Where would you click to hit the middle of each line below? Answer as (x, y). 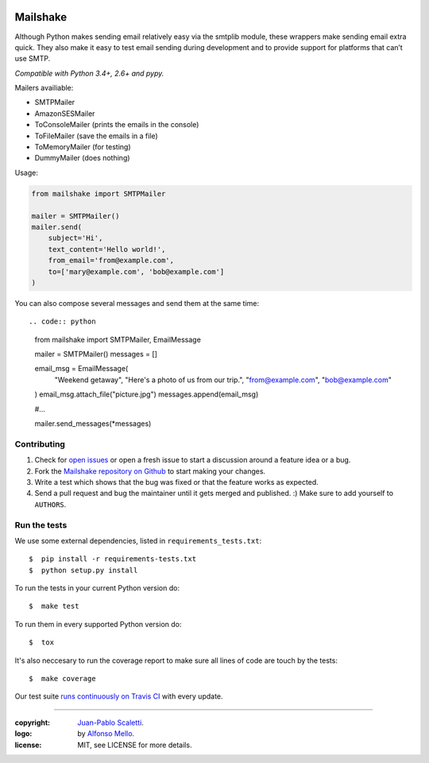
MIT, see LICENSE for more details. (135, 745)
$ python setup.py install (83, 570)
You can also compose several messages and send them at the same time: (137, 303)
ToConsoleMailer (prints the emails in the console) (117, 125)
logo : (23, 734)
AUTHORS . (50, 504)
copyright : (33, 722)
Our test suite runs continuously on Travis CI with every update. (119, 696)
